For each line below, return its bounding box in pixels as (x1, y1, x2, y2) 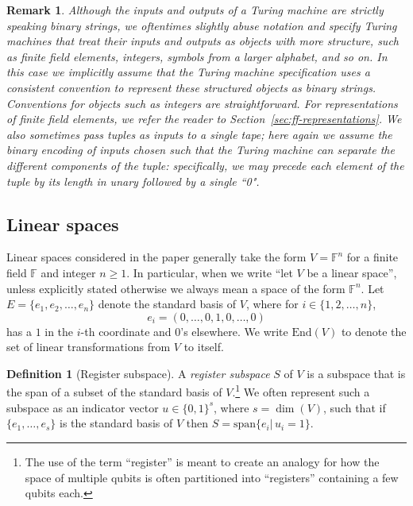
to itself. (183, 338, 224, 355)
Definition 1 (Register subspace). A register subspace (6, 365, 270, 381)
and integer (41, 264, 96, 280)
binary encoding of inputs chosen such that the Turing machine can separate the (6, 141, 395, 158)
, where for (245, 295, 299, 312)
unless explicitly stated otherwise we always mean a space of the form (6, 280, 345, 296)
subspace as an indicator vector (6, 399, 159, 415)
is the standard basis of (59, 415, 173, 431)
